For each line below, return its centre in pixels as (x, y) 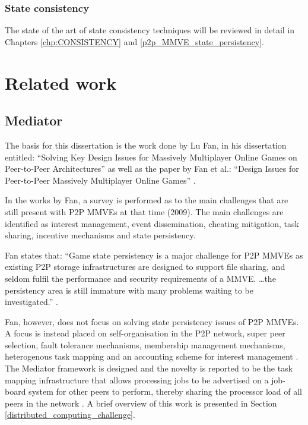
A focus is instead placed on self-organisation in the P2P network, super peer (145, 333)
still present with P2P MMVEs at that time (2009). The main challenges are (144, 211)
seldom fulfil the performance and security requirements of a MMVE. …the (140, 278)
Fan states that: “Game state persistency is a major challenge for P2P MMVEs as (154, 255)
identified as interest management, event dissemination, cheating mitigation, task (152, 223)
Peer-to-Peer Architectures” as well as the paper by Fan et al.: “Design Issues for (152, 169)
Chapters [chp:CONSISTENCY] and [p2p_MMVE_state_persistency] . (134, 41)
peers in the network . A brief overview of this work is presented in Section (141, 403)
